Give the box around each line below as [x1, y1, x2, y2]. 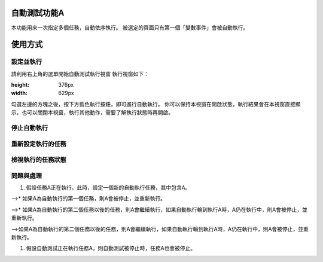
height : [11, 81, 30, 89]
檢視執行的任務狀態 [11, 156, 67, 164]
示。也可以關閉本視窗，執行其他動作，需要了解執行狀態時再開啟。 [11, 109, 173, 116]
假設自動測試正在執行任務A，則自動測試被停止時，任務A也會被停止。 [26, 245, 196, 252]
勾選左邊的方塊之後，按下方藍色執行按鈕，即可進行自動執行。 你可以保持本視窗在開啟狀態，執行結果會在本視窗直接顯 [11, 100, 301, 108]
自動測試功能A [11, 8, 65, 18]
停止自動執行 [11, 124, 48, 132]
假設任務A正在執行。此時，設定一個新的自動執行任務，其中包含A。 [26, 184, 191, 191]
